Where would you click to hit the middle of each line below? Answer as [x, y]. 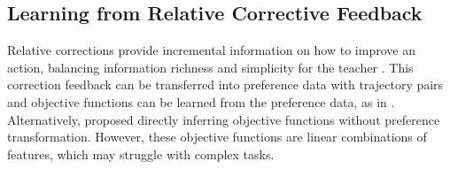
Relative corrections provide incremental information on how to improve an [211, 50]
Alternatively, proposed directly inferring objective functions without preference [224, 119]
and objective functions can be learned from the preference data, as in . [201, 101]
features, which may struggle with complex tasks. [141, 154]
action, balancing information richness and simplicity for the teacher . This [210, 67]
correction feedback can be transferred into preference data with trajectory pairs [225, 84]
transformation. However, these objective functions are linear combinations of [217, 137]
